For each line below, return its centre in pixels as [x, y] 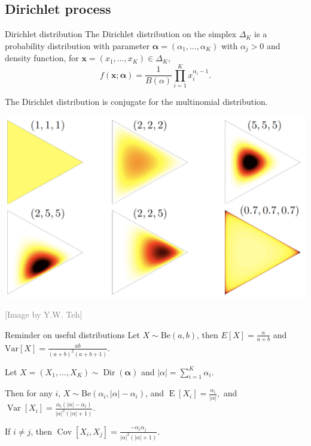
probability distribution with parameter [77, 45]
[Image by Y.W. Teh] [44, 314]
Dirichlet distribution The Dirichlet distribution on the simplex [121, 34]
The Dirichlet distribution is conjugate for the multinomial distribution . [136, 101]
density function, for [42, 58]
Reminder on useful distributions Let [72, 334]
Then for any [29, 393]
